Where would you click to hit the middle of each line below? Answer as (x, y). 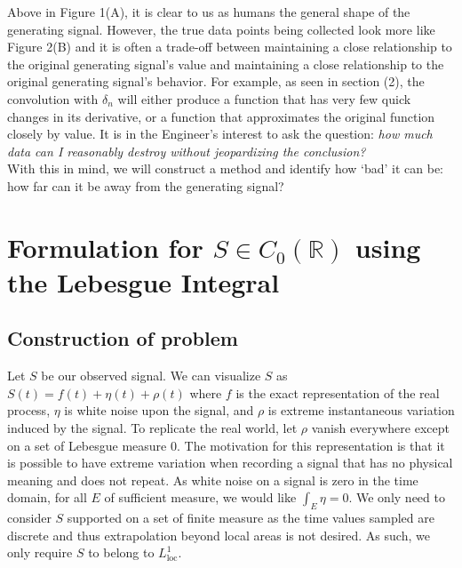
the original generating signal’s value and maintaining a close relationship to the (226, 64)
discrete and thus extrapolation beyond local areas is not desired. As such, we (219, 535)
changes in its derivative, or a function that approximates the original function (221, 116)
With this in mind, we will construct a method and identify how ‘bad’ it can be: (226, 168)
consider (29, 518)
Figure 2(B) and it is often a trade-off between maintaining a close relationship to (230, 47)
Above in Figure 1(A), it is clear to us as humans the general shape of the (209, 12)
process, (29, 410)
